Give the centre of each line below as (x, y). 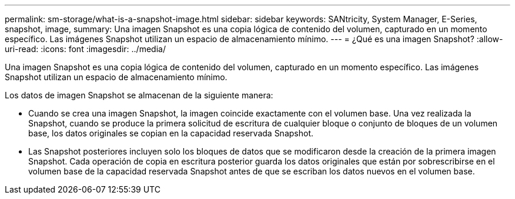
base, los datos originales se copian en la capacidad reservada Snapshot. (171, 133)
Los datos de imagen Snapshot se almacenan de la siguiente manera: (139, 95)
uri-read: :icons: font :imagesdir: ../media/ (85, 49)
